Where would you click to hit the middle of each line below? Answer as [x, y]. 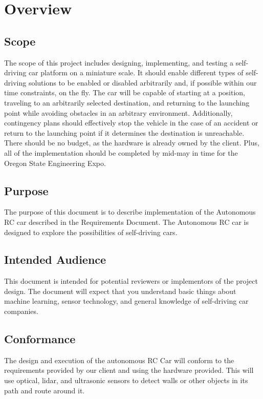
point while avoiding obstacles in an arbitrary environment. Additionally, [118, 112]
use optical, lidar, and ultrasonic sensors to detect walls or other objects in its [126, 380]
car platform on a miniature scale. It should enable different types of [136, 72]
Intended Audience [55, 259]
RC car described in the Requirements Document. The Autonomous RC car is [126, 222]
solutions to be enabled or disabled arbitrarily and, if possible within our [143, 82]
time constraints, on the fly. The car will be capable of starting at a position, [125, 92]
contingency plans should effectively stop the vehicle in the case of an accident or [131, 123]
